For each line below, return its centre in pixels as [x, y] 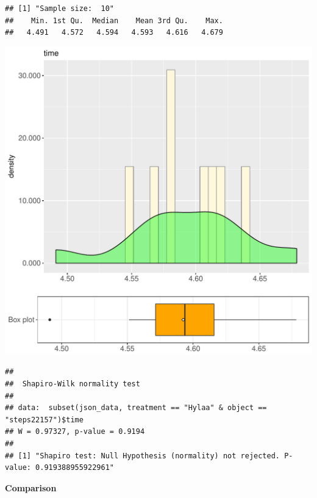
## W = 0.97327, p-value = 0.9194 [75, 432]
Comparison [31, 487]
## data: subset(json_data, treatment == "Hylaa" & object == [136, 408]
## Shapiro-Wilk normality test [73, 384]
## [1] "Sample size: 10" [59, 9]
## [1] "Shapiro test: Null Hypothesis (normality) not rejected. [143, 456]
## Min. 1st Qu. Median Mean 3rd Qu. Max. [114, 20]
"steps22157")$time [44, 420]
